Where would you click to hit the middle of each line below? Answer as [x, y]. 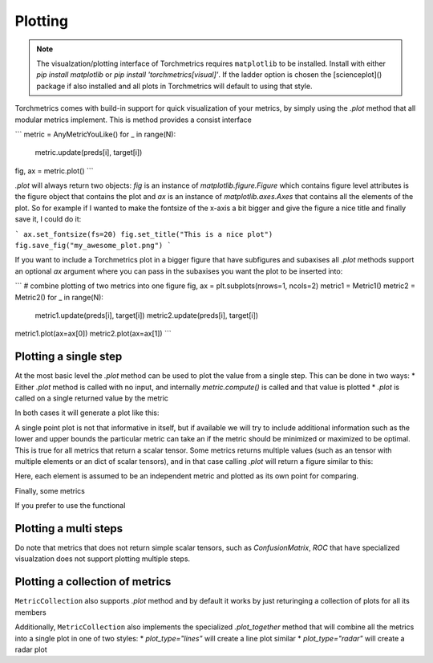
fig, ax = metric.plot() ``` [54, 171]
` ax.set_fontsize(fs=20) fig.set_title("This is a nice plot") [144, 234]
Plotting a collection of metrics [93, 582]
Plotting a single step [69, 357]
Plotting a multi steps [69, 529]
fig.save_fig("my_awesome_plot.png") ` [93, 246]
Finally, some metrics [50, 490]
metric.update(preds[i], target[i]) [89, 153]
